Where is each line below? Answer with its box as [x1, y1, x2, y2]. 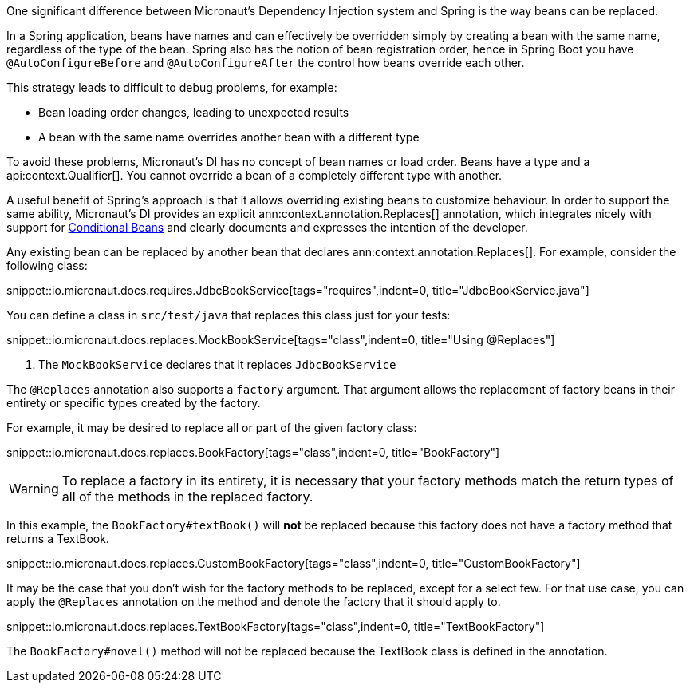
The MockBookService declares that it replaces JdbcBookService [38, 358, 396, 371]
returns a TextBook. [6, 532, 109, 545]
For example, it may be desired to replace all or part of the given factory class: [6, 421, 417, 434]
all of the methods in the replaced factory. [61, 489, 313, 505]
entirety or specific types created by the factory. [6, 396, 261, 410]
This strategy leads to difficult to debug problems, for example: [6, 81, 337, 94]
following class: [6, 259, 88, 272]
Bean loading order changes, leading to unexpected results [38, 105, 349, 119]
